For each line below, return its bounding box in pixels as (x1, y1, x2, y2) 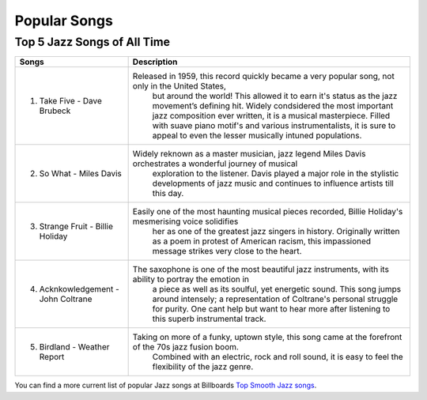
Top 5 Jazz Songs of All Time (14, 35, 170, 49)
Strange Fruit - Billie (39, 221, 114, 232)
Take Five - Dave (39, 96, 103, 107)
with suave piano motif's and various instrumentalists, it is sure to (152, 120, 396, 131)
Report (39, 352, 65, 363)
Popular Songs (14, 12, 114, 29)
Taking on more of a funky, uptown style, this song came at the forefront (132, 332, 402, 343)
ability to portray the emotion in (132, 274, 249, 285)
